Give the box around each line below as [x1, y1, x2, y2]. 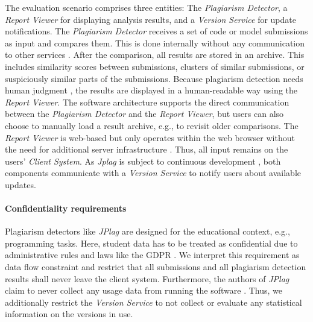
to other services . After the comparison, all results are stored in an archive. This [5, 48, 305, 61]
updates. [5, 178, 36, 191]
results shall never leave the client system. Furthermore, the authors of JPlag [5, 272, 289, 285]
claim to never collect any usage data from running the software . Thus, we [5, 284, 283, 297]
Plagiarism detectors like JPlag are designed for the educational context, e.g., [5, 225, 290, 238]
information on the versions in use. [5, 308, 133, 320]
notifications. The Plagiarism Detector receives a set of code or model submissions [5, 25, 308, 37]
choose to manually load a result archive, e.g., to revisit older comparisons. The [5, 119, 299, 131]
